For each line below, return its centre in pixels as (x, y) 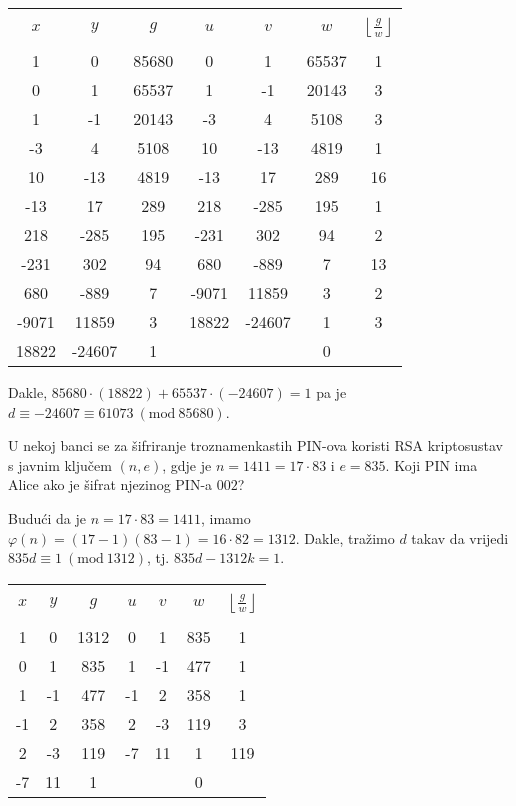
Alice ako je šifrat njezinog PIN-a (110, 484)
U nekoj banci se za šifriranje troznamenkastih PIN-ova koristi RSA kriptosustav (255, 445)
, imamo (225, 517)
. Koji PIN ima (431, 464)
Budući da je (47, 517)
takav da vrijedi (460, 537)
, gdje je (187, 464)
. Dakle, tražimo (345, 537)
